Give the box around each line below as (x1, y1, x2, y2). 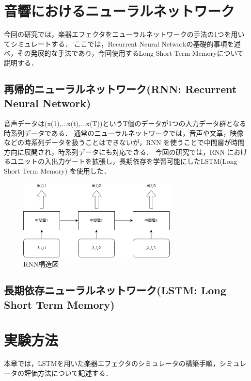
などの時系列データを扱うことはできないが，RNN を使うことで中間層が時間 (4, 137, 245, 147)
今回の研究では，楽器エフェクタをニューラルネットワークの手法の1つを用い (4, 29, 245, 39)
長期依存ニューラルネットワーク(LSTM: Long (4, 283, 226, 298)
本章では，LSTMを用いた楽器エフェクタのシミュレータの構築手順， (4, 358, 220, 368)
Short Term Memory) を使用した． (4, 166, 110, 176)
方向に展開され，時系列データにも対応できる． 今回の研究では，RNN (4, 146, 225, 157)
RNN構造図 (23, 259, 59, 269)
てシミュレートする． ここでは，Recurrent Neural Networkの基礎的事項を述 (4, 38, 241, 48)
